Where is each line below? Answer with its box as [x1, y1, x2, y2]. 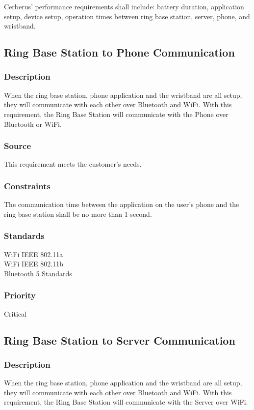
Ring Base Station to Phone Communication [4, 45, 235, 60]
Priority [4, 289, 36, 301]
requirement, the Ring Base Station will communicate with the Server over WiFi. [4, 397, 248, 407]
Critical [4, 308, 26, 319]
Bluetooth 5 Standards [4, 268, 72, 278]
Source [4, 140, 31, 152]
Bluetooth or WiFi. [4, 118, 62, 129]
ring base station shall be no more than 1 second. [4, 208, 152, 219]
